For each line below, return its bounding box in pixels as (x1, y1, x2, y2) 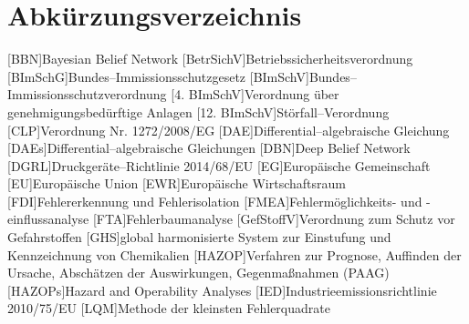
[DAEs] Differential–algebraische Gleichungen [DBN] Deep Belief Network (7, 138, 411, 157)
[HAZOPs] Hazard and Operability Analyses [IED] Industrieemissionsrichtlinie (7, 280, 437, 299)
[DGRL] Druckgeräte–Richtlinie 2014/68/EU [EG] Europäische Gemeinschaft (7, 156, 431, 175)
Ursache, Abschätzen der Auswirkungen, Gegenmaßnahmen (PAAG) (7, 263, 390, 282)
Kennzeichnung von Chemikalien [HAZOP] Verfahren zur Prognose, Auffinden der (7, 245, 462, 264)
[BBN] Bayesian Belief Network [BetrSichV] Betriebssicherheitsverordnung (7, 49, 413, 68)
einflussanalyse (7, 209, 89, 228)
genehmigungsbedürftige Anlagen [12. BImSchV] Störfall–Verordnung (7, 102, 390, 121)
